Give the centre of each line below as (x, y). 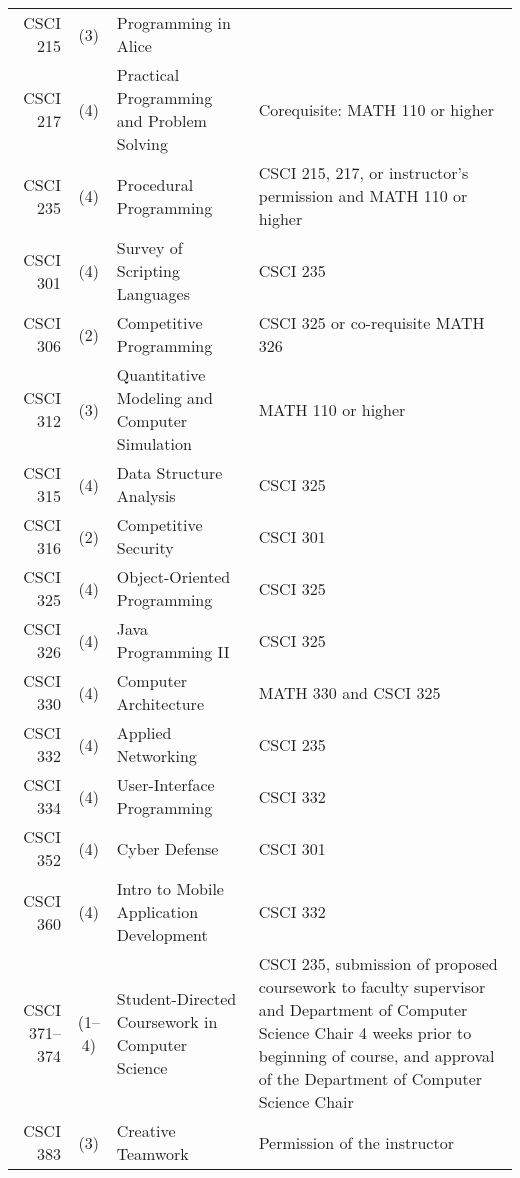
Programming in (173, 22)
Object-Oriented (173, 576)
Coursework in (167, 1021)
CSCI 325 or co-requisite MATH (371, 322)
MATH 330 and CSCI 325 (349, 692)
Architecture (160, 703)
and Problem (161, 120)
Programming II (173, 651)
